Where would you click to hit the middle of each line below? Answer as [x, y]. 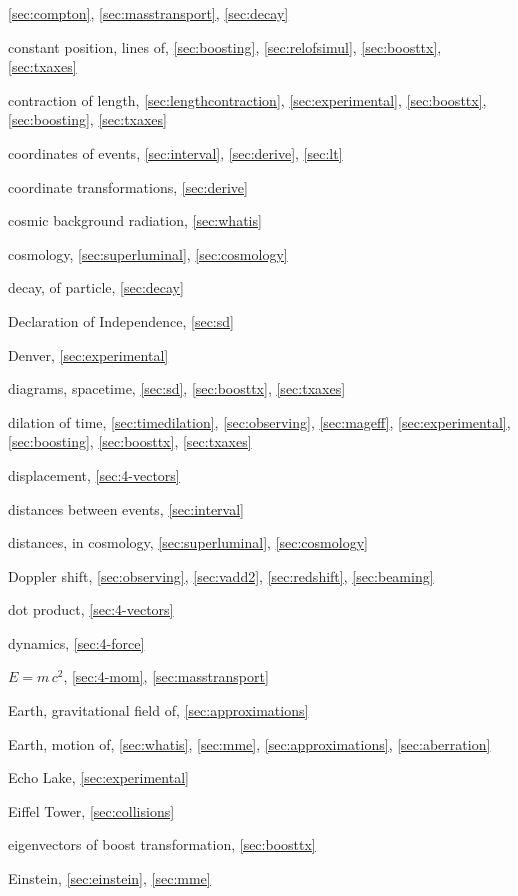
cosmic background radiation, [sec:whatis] [135, 220]
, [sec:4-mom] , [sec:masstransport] [166, 676]
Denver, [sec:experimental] [88, 354]
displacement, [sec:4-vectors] [94, 474]
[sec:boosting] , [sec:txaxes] [87, 119]
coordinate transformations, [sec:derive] [128, 186]
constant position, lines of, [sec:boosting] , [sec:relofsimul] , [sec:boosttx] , [225, 46]
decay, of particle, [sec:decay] [96, 287]
